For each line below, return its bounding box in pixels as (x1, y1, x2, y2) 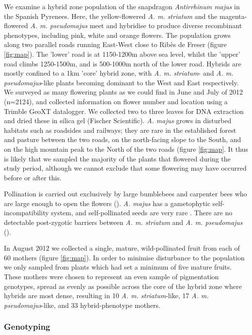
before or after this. (4, 172, 62, 182)
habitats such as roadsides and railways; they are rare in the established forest (4, 125, 236, 135)
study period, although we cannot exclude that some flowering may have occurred (4, 163, 247, 173)
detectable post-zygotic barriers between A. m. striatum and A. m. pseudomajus (4, 217, 243, 227)
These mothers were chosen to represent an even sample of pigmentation (4, 271, 219, 282)
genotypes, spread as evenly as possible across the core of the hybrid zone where (4, 281, 242, 291)
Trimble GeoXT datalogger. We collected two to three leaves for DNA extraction (4, 106, 244, 116)
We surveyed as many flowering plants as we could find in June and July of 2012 (4, 87, 243, 97)
